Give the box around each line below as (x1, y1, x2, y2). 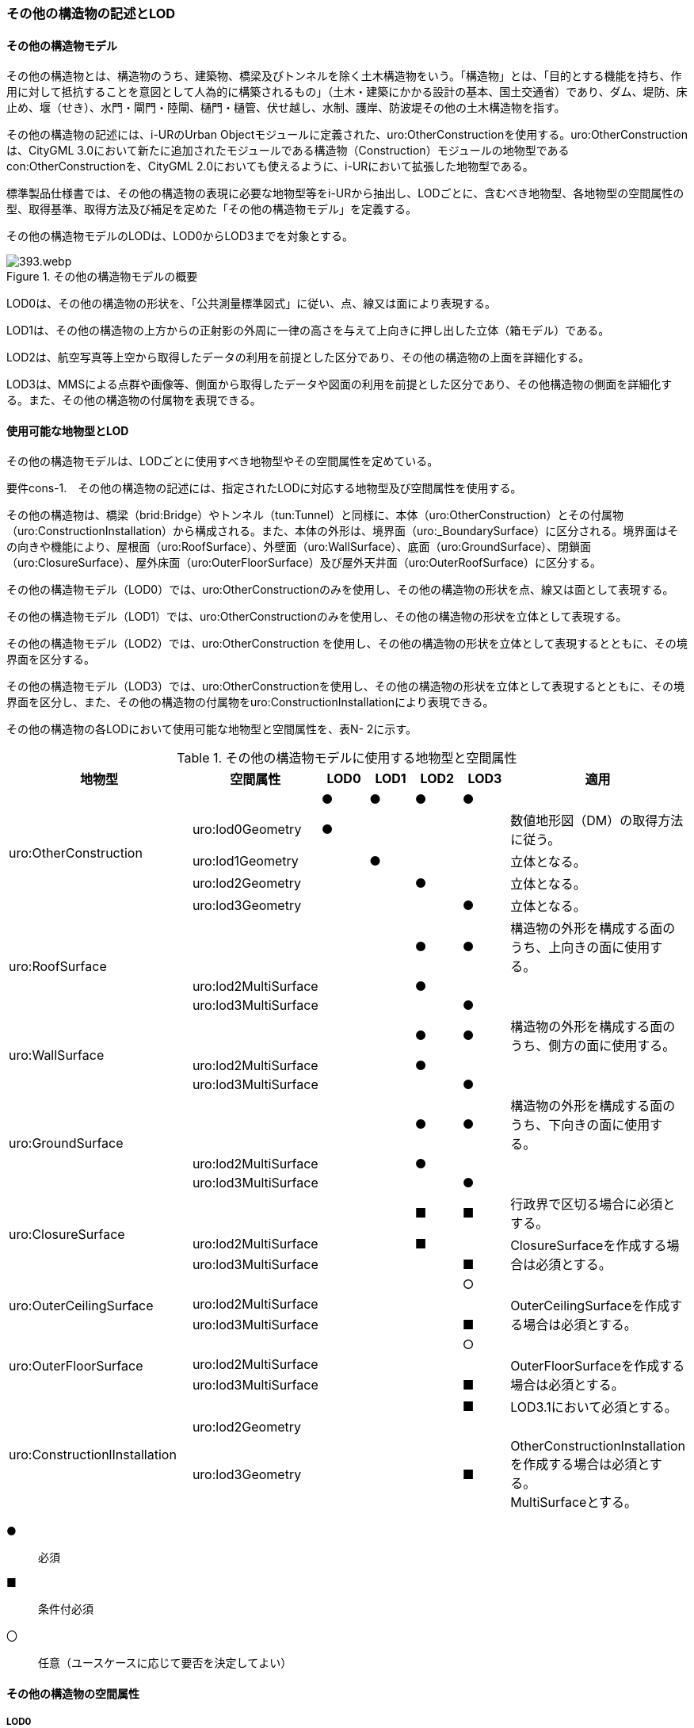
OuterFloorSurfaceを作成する (510, 1358, 685, 1374)
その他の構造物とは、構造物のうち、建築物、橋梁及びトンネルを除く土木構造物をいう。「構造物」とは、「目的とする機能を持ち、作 (6, 69, 682, 83)
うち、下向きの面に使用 (510, 1117, 650, 1134)
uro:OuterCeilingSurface (9, 1298, 154, 1314)
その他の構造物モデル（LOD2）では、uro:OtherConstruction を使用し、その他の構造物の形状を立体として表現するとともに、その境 (6, 637, 688, 651)
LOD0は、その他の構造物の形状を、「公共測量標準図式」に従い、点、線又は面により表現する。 (6, 296, 496, 311)
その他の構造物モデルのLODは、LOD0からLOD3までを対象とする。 (6, 229, 354, 243)
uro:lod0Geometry (192, 821, 302, 838)
